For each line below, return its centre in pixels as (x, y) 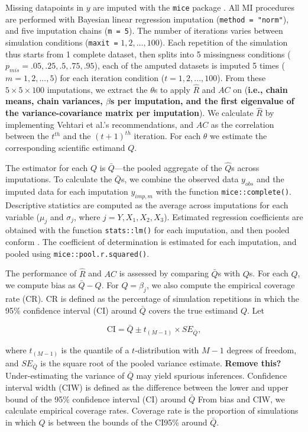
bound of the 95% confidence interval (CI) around (96, 399)
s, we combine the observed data (180, 179)
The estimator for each (47, 167)
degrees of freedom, (262, 350)
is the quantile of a (95, 350)
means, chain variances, (54, 101)
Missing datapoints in (45, 7)
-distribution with (167, 350)
